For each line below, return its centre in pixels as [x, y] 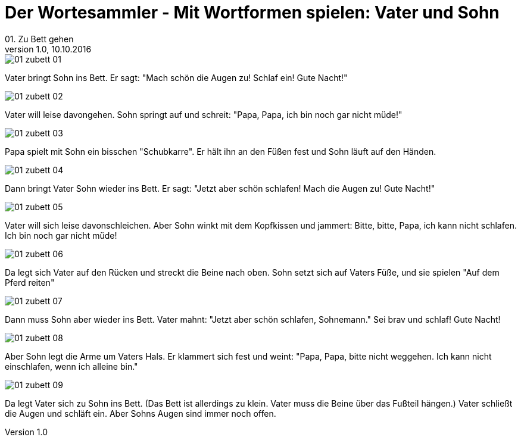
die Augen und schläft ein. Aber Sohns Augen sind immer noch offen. [141, 413]
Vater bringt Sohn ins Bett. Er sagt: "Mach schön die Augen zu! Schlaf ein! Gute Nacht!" [176, 77]
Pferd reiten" [30, 282]
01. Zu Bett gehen [39, 39]
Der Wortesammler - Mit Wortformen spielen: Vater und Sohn [252, 13]
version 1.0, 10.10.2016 [48, 49]
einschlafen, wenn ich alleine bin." [71, 366]
